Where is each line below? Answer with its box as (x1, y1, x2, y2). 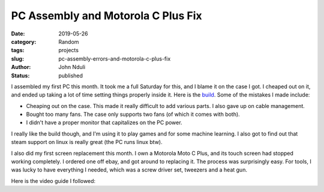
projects (58, 47, 79, 54)
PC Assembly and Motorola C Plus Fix (11, 9, 202, 22)
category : (11, 38, 37, 45)
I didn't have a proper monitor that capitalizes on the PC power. (26, 119, 182, 126)
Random (58, 38, 79, 45)
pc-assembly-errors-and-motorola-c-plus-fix (58, 55, 171, 62)
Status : (11, 72, 30, 79)
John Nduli (58, 64, 86, 71)
